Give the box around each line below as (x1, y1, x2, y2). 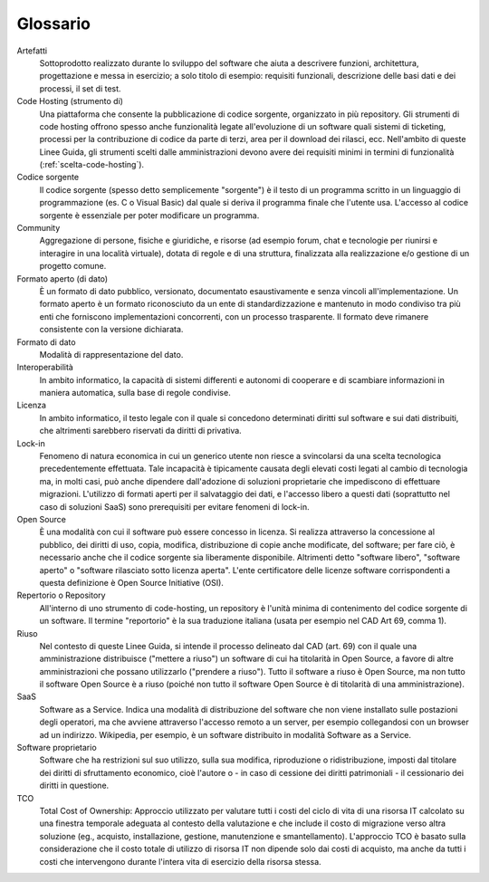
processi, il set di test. (39, 82, 121, 94)
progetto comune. (39, 261, 107, 272)
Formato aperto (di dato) (16, 273, 109, 284)
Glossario (16, 14, 91, 34)
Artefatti (16, 45, 48, 56)
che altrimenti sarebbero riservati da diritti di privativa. (39, 426, 242, 436)
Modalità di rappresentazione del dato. (39, 349, 184, 360)
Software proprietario (16, 743, 97, 753)
